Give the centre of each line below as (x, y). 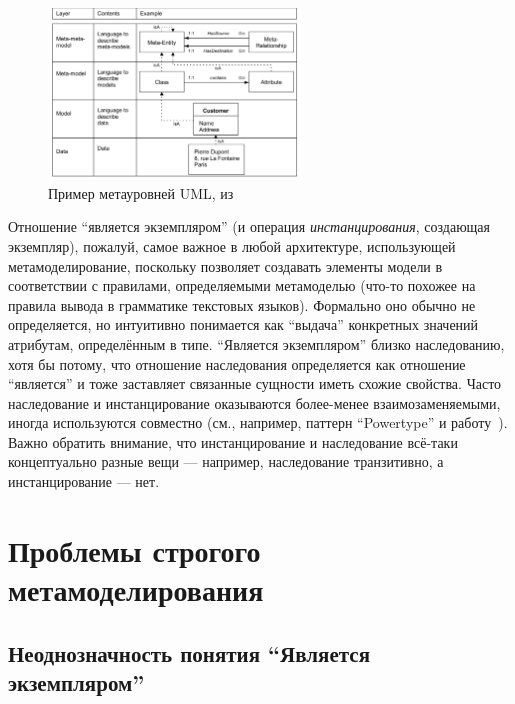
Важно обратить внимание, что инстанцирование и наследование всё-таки (233, 441)
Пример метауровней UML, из (141, 192)
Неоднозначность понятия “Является (189, 652)
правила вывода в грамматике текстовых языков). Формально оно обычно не (242, 304)
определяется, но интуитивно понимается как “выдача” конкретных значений (243, 324)
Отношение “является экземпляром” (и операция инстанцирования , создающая (249, 226)
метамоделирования (136, 589)
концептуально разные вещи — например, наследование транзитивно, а (226, 461)
